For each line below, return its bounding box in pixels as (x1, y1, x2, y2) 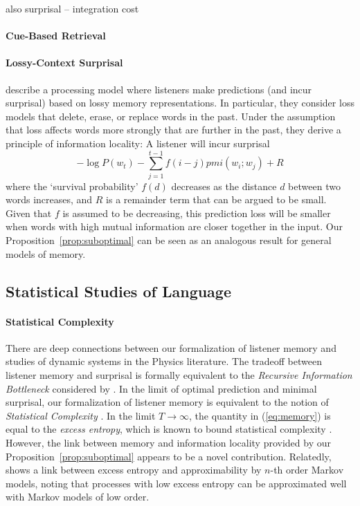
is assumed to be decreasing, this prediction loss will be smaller (62, 205, 331, 220)
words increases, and (6, 192, 93, 207)
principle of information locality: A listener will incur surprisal (6, 135, 270, 150)
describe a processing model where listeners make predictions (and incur (6, 82, 312, 96)
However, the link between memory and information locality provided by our (6, 435, 331, 449)
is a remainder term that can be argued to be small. (106, 192, 327, 207)
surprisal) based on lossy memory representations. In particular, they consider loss (6, 95, 354, 110)
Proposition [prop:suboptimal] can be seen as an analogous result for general (6, 233, 332, 247)
